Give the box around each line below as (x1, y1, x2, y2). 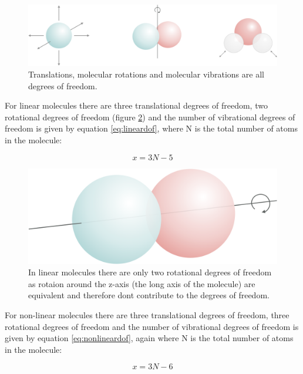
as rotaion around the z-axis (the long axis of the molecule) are (28, 277, 255, 289)
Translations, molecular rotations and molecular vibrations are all (28, 68, 264, 80)
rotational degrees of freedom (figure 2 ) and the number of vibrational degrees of (5, 110, 295, 123)
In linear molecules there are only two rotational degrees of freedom (28, 266, 272, 278)
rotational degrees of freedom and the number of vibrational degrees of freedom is (5, 320, 299, 332)
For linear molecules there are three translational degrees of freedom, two (5, 99, 268, 112)
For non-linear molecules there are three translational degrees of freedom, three (5, 309, 289, 321)
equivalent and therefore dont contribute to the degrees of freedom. (28, 289, 270, 301)
